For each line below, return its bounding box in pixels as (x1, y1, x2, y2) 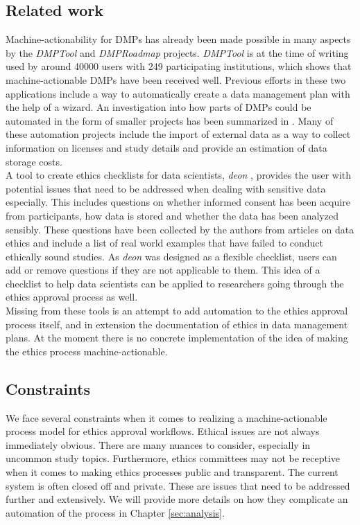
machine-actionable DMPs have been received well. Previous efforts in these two (6, 72, 346, 87)
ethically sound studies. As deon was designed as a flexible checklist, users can (6, 249, 337, 263)
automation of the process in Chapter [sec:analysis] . (6, 505, 225, 519)
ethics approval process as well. (6, 290, 138, 304)
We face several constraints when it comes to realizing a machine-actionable (6, 410, 327, 425)
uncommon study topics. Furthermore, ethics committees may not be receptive (6, 451, 341, 465)
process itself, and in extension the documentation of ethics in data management (6, 317, 348, 331)
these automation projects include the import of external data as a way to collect (6, 127, 351, 141)
